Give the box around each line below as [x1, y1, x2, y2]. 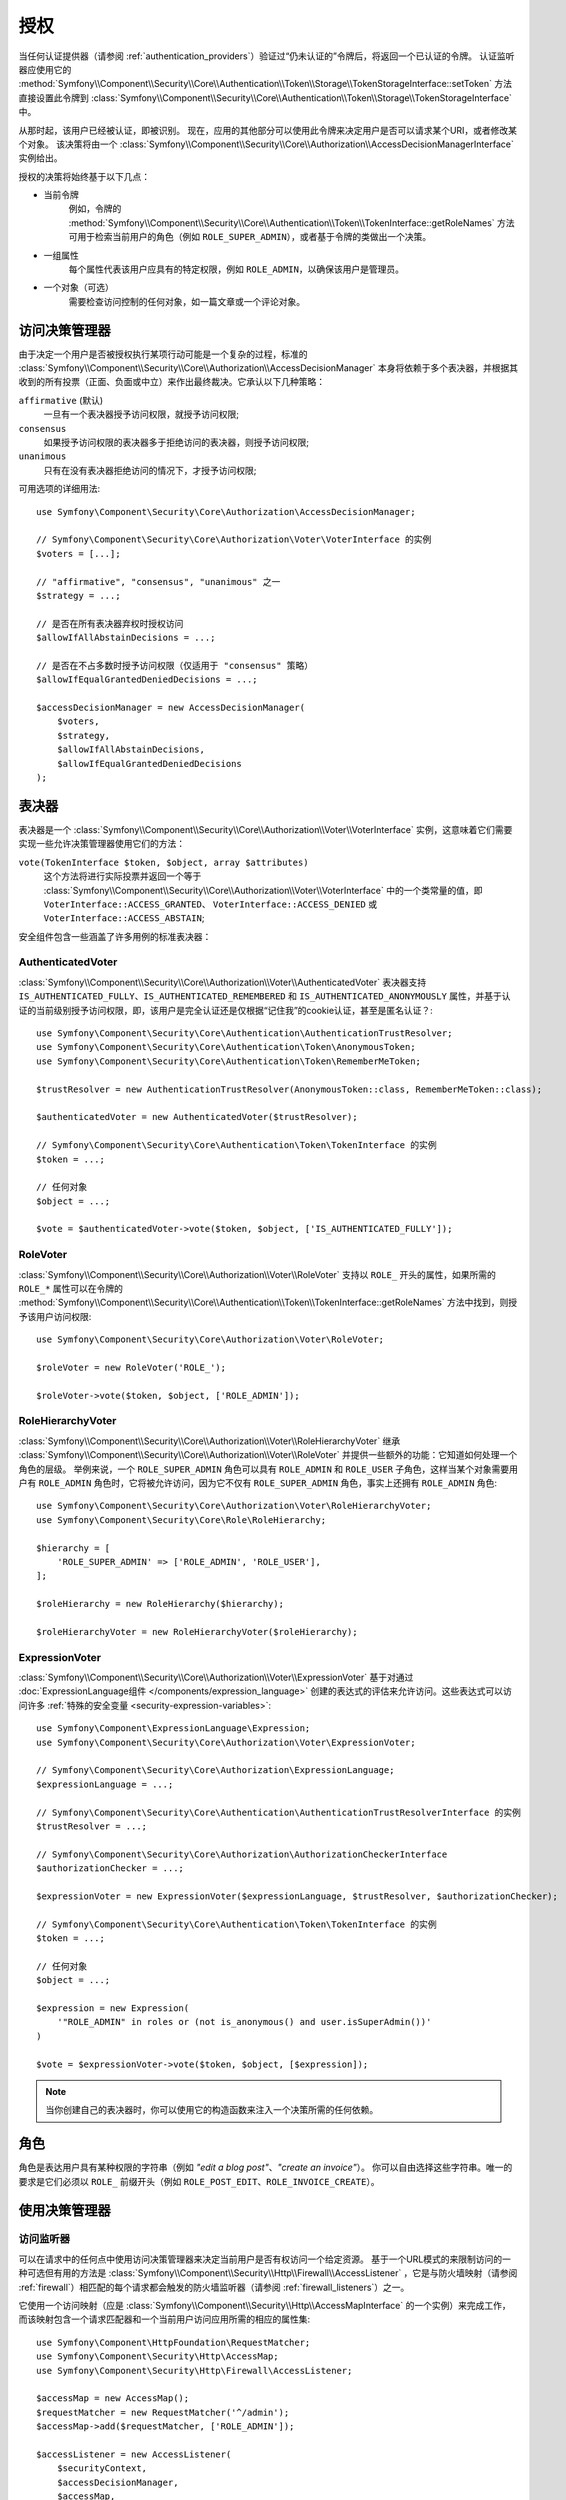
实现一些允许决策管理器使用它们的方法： [18, 838, 185, 850]
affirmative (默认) [18, 394, 104, 406]
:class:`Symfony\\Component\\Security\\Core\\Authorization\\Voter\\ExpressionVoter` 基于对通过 [18, 1671, 414, 1684]
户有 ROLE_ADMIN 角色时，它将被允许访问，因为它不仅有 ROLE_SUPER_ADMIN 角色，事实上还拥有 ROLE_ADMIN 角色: [18, 1477, 498, 1489]
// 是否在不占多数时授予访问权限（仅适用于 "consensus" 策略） [36, 660, 314, 671]
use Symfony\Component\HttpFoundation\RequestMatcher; [36, 2336, 311, 2348]
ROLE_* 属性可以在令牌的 [18, 1282, 124, 1294]
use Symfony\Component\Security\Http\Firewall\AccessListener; [36, 2365, 353, 2376]
